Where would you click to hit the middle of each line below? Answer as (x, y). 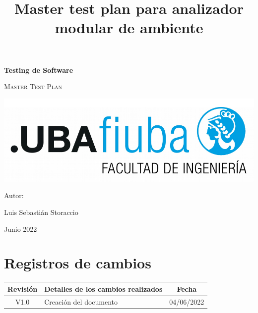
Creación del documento (81, 301)
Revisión (23, 288)
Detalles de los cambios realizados (103, 288)
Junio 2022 (21, 229)
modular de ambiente (129, 27)
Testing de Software (39, 70)
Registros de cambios (78, 263)
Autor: (14, 195)
